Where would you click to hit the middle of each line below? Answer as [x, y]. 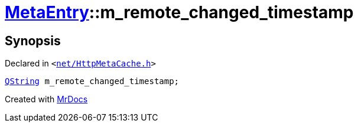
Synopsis [33, 41]
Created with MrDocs [46, 99]
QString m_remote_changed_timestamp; [92, 81]
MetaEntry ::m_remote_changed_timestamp [179, 12]
